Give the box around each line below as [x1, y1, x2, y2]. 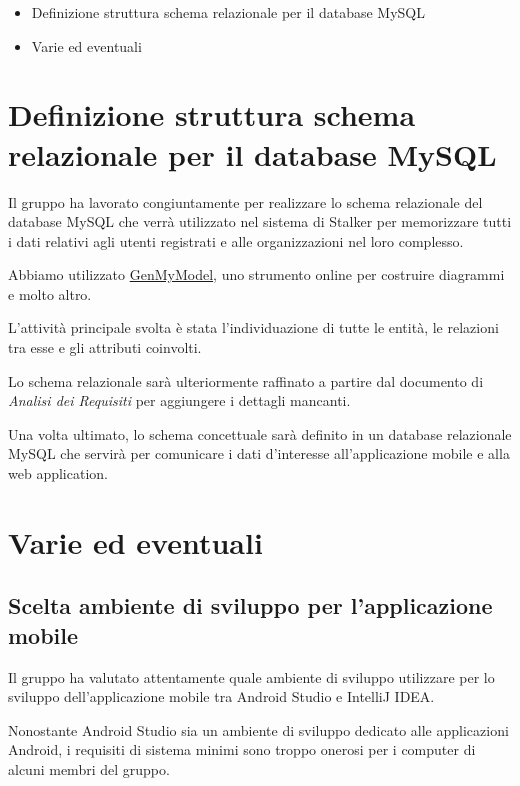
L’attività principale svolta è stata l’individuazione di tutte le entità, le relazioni [8, 317, 499, 338]
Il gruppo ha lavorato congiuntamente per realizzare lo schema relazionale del [8, 191, 483, 212]
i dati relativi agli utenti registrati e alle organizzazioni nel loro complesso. [8, 230, 464, 251]
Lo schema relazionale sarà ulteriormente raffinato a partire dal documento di [8, 370, 484, 391]
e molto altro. [8, 283, 92, 304]
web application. [8, 463, 108, 484]
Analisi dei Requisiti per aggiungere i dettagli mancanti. [8, 390, 351, 411]
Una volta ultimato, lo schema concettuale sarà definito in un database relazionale [8, 423, 512, 444]
